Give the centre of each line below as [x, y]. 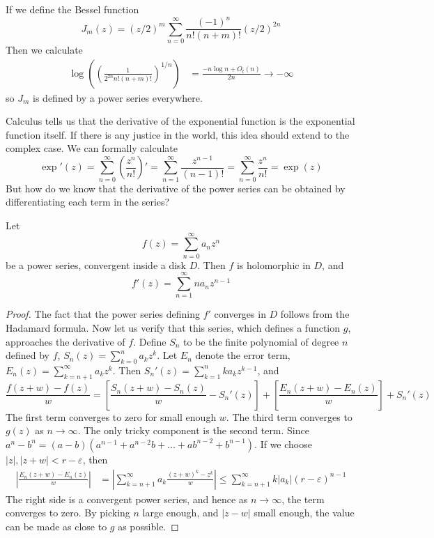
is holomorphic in [273, 264]
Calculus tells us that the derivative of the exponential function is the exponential [180, 121]
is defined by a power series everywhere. [118, 97]
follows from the [315, 314]
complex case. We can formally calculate [92, 148]
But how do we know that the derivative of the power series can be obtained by [176, 188]
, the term [303, 499]
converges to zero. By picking [68, 513]
